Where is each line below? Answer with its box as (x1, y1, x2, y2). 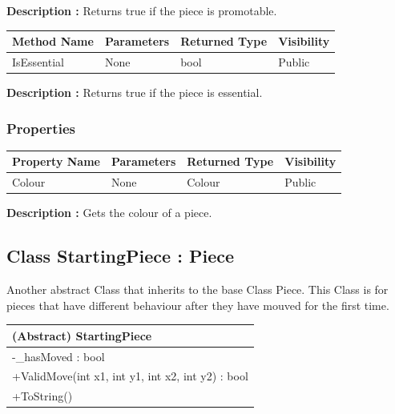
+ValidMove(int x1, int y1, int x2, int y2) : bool (12, 368, 248, 384)
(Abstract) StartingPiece (12, 327, 152, 344)
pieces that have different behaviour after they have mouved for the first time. (6, 296, 389, 313)
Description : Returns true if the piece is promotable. (6, 2, 277, 18)
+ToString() (12, 388, 73, 404)
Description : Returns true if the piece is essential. (6, 84, 263, 101)
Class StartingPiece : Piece (6, 243, 235, 268)
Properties (6, 118, 75, 138)
